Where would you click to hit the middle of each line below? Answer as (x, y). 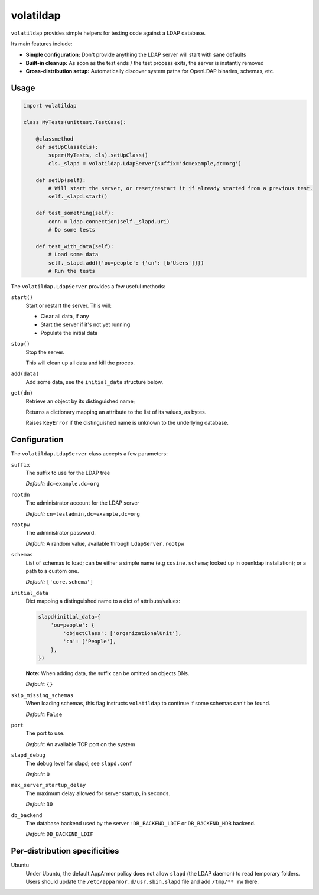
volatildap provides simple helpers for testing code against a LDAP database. (108, 33)
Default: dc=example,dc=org (63, 484)
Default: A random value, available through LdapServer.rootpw (105, 543)
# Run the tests (72, 271)
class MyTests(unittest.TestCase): (75, 122)
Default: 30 (39, 804)
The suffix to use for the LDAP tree (68, 473)
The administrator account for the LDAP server (83, 503)
